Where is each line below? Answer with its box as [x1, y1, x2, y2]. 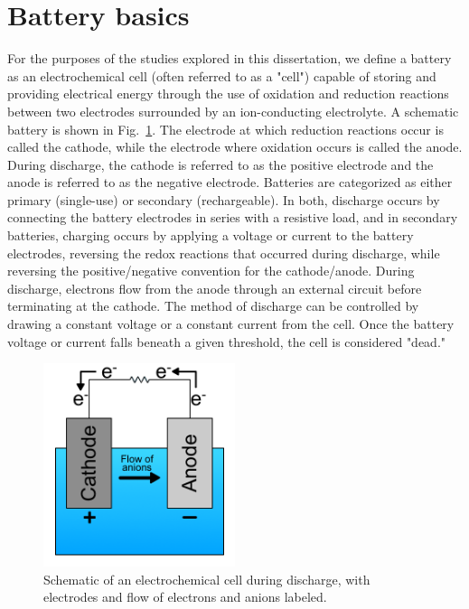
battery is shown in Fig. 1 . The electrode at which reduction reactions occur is [7, 119, 444, 138]
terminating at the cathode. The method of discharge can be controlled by [7, 296, 419, 315]
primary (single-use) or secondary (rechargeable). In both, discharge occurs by [7, 190, 440, 209]
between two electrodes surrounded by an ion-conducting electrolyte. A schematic [7, 101, 459, 120]
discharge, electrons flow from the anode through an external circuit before [7, 278, 422, 297]
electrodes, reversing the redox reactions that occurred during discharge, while [7, 243, 440, 262]
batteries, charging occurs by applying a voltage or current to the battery [7, 226, 414, 245]
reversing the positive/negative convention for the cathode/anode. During [7, 261, 415, 280]
